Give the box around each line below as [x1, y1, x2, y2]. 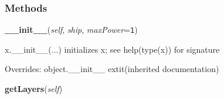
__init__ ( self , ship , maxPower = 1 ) [5, 23, 138, 36]
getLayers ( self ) [5, 83, 63, 95]
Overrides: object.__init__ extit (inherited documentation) [5, 63, 219, 75]
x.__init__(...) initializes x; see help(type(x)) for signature [5, 43, 220, 55]
